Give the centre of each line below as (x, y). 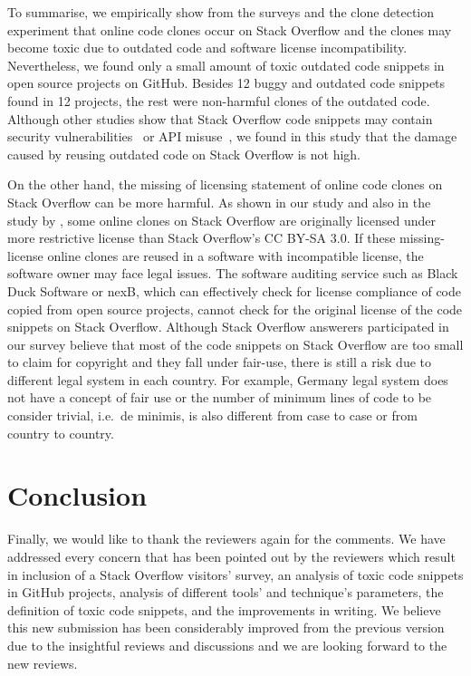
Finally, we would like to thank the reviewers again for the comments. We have (226, 539)
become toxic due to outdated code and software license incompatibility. (207, 48)
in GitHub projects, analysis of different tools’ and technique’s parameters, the (226, 592)
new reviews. (43, 663)
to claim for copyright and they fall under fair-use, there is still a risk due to (220, 362)
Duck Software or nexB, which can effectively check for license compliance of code (235, 290)
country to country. (61, 433)
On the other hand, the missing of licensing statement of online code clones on (225, 184)
